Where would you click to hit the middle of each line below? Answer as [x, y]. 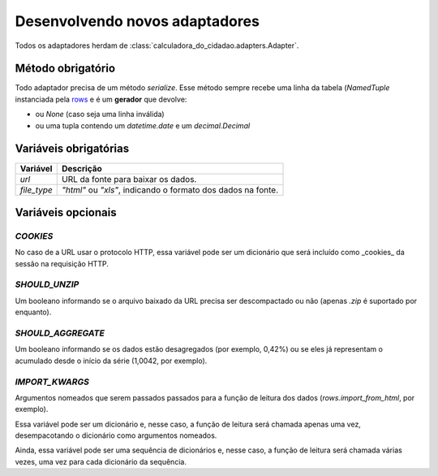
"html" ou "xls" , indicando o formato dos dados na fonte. [170, 189]
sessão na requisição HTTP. [62, 263]
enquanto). [33, 312]
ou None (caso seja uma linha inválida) [100, 115]
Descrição [82, 168]
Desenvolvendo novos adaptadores [137, 21]
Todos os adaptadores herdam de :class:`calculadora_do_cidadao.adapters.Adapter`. [157, 45]
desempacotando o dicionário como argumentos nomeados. [116, 435]
